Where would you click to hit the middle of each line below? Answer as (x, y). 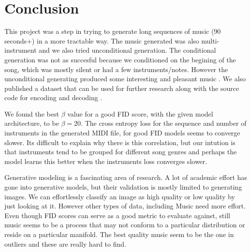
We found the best (32, 113)
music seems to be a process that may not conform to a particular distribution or (125, 225)
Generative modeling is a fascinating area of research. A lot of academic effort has (126, 177)
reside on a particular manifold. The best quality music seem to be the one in (119, 234)
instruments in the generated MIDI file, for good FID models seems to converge (122, 133)
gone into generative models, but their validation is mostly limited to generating (123, 187)
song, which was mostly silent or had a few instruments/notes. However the (116, 69)
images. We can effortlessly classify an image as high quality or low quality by (120, 196)
